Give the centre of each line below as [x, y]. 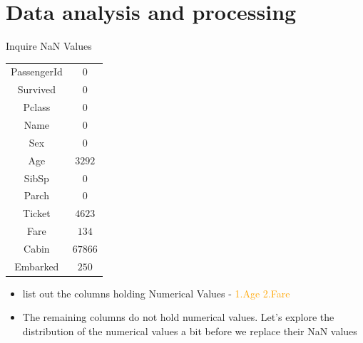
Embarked [37, 266]
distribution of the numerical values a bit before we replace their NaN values [190, 331]
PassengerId [37, 72]
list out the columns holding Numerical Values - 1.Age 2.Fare [156, 293]
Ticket [37, 213]
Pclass [37, 107]
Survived [37, 89]
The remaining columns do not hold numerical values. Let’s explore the [178, 317]
